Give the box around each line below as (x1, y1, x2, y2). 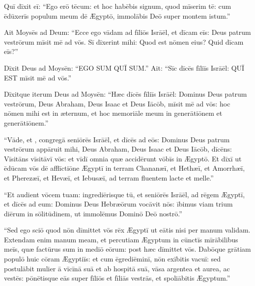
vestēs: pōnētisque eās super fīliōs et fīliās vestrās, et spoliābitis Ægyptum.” (4, 273, 230, 283)
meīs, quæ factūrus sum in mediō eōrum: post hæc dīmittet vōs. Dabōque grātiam (4, 244, 251, 254)
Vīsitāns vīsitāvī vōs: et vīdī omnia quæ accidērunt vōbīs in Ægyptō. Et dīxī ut (4, 153, 242, 163)
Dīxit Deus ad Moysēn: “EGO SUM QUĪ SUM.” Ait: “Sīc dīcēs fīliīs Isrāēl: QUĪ (4, 62, 245, 73)
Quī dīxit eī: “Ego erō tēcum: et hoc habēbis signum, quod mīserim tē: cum (4, 1, 231, 11)
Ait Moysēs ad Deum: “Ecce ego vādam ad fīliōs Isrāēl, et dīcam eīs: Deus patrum (4, 27, 251, 37)
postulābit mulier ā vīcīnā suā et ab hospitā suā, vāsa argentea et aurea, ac (4, 263, 230, 273)
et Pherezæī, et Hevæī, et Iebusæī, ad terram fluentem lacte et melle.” (4, 172, 214, 182)
